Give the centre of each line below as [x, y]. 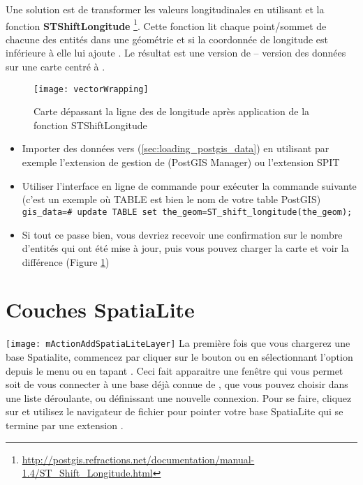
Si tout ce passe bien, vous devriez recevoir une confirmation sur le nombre [182, 234]
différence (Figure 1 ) [66, 261]
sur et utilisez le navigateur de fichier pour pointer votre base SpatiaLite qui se [175, 411]
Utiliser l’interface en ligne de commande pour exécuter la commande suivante [189, 185]
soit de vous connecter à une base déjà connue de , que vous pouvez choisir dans [177, 384]
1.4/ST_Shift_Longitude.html [87, 473]
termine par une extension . [65, 425]
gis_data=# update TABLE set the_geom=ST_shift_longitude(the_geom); [187, 212]
